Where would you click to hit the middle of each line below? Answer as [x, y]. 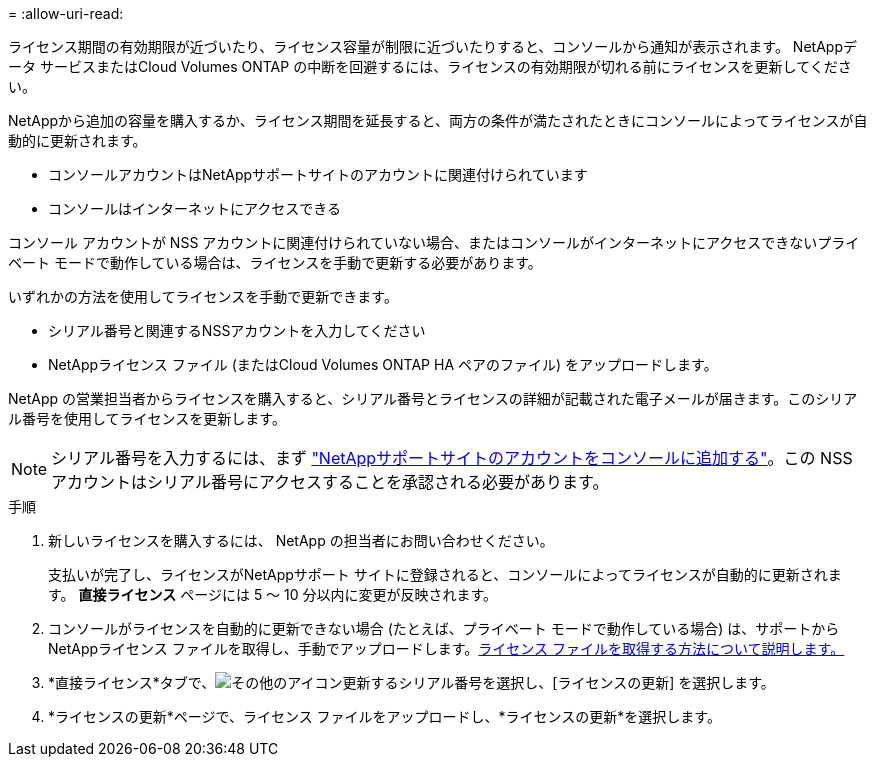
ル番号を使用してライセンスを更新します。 [147, 418]
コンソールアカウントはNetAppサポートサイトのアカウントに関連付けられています [318, 174]
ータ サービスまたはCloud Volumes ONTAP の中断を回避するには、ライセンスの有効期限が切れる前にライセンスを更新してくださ [430, 66]
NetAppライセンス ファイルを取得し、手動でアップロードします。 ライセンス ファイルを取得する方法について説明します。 [446, 648]
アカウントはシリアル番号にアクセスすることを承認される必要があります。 [330, 482]
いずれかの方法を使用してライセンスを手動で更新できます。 [203, 296]
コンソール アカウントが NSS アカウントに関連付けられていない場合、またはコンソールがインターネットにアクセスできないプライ [434, 242]
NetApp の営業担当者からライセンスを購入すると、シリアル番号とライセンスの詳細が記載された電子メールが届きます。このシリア [433, 398]
